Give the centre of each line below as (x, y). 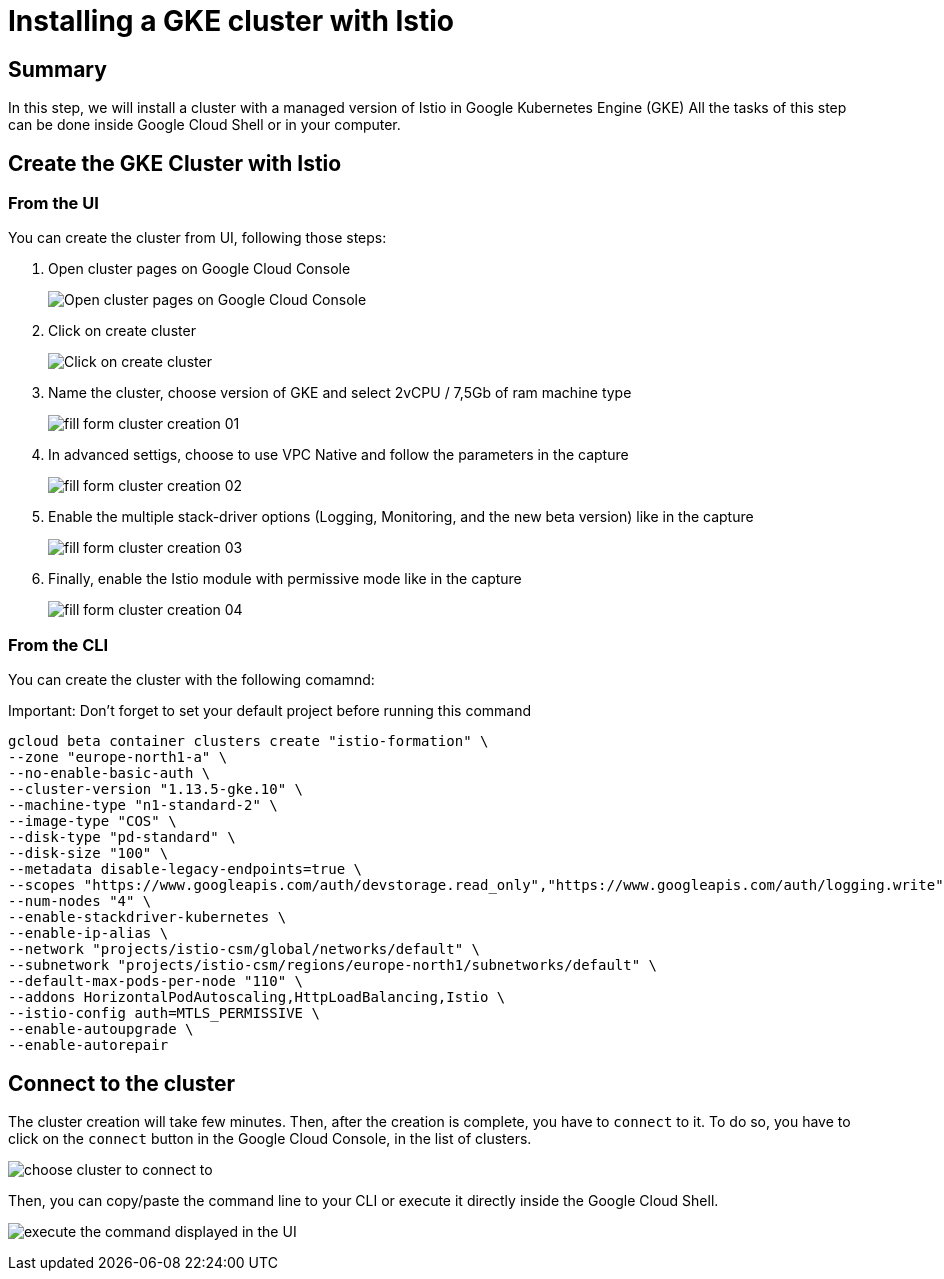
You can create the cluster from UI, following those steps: (197, 238)
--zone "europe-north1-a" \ (118, 757)
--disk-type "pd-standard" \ (122, 837)
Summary (57, 69)
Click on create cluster (122, 331)
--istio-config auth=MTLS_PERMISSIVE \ (164, 1013)
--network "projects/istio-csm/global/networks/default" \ (244, 949)
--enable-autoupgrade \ (101, 1029)
